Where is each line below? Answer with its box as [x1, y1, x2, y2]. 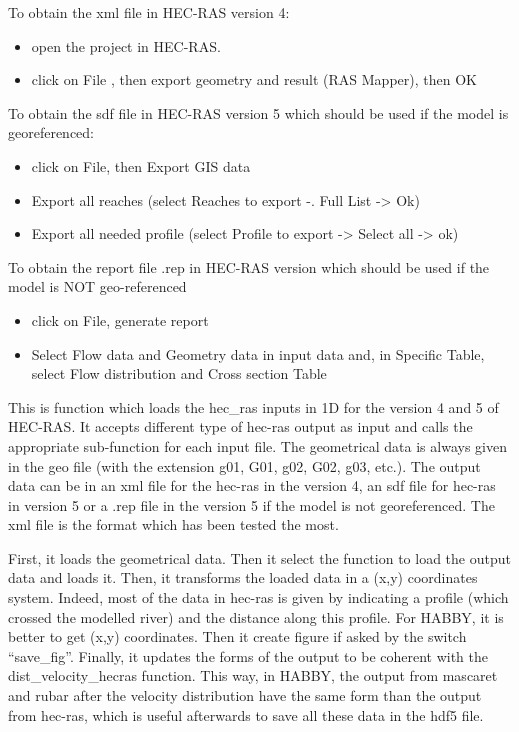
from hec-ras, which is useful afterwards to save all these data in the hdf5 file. [8, 704, 484, 725]
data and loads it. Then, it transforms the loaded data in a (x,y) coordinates [8, 567, 478, 588]
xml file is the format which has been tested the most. [8, 514, 339, 535]
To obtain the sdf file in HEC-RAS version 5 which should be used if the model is [8, 102, 509, 123]
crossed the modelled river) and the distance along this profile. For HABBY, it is [8, 606, 504, 627]
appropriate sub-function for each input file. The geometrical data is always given [8, 435, 507, 456]
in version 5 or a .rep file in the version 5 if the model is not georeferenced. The [8, 494, 495, 515]
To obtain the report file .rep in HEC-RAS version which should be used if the [8, 256, 490, 277]
